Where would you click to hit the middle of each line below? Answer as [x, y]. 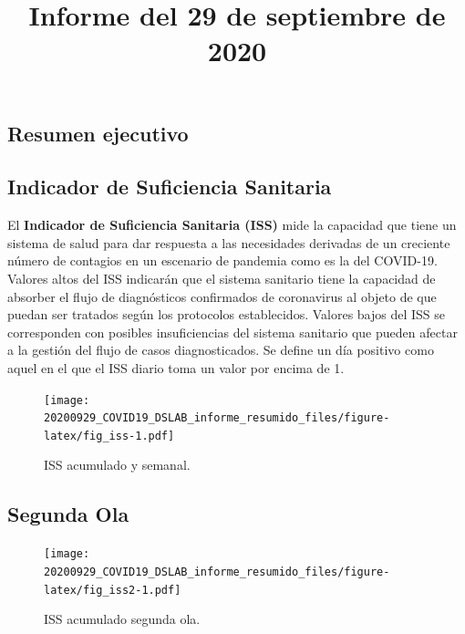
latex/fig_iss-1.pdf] [109, 436]
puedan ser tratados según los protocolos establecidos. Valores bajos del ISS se [227, 314]
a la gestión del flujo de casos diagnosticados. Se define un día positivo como [221, 350]
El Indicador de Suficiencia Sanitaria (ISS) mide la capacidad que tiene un [232, 225]
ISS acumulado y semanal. [117, 465]
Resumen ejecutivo [98, 133]
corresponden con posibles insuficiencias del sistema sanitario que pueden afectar [232, 332]
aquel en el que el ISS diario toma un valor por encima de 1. [176, 367]
